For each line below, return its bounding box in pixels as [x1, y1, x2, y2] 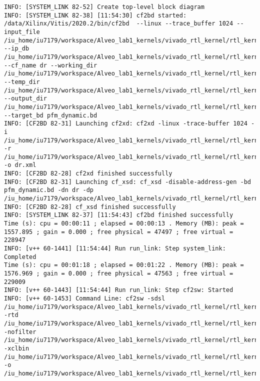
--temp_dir [4, 78, 40, 85]
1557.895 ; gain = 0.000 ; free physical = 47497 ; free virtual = [4, 228, 233, 235]
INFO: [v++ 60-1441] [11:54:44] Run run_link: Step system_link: [4, 245, 226, 252]
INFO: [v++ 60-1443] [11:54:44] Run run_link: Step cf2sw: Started [4, 286, 233, 294]
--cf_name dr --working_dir [4, 61, 97, 69]
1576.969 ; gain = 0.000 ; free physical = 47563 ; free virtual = [4, 270, 233, 277]
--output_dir [4, 95, 47, 102]
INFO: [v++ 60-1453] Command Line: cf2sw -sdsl [4, 294, 165, 302]
